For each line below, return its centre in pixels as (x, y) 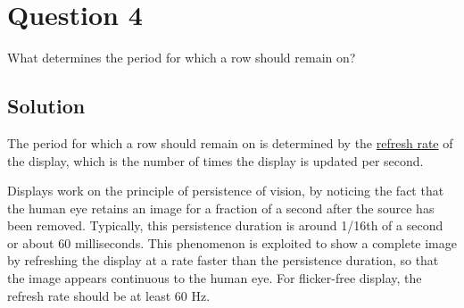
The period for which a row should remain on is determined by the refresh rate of (230, 142)
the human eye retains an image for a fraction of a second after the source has (221, 208)
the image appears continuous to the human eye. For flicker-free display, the (215, 278)
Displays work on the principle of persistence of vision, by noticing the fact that (226, 191)
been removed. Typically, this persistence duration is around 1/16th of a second (225, 225)
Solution (46, 106)
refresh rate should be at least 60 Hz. (109, 295)
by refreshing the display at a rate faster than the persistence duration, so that (223, 260)
